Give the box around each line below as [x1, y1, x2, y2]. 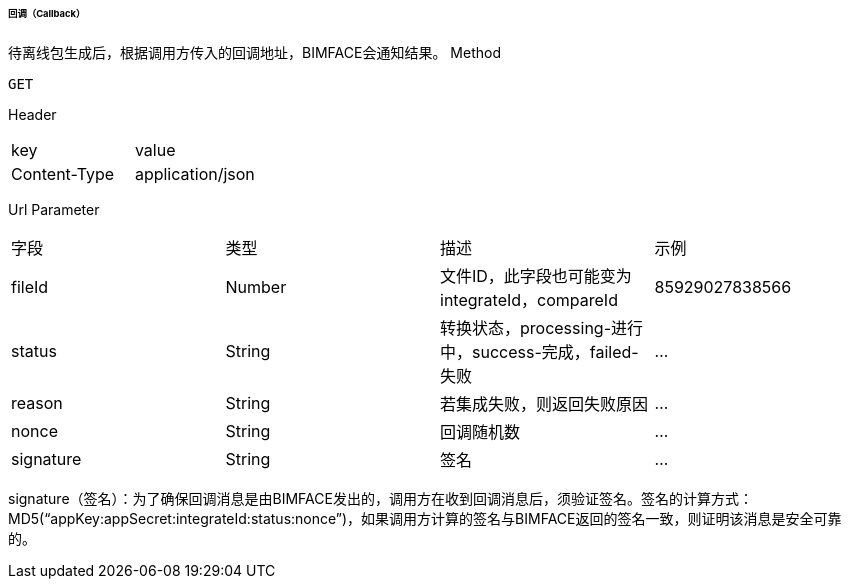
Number [225, 276, 287, 297]
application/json [134, 163, 255, 184]
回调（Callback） [8, 8, 86, 19]
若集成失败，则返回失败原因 [440, 393, 649, 414]
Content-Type [11, 163, 115, 184]
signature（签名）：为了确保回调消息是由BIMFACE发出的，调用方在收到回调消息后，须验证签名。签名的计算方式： [8, 489, 753, 507]
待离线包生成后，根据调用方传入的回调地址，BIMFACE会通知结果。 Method [8, 43, 501, 61]
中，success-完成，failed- [440, 341, 639, 362]
